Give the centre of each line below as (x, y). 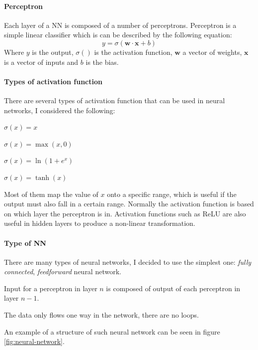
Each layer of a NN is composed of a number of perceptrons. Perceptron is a (120, 25)
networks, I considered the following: (60, 110)
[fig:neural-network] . (34, 341)
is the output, (53, 52)
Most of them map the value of (51, 194)
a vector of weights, (212, 52)
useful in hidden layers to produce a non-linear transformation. (100, 223)
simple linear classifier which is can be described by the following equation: (118, 35)
